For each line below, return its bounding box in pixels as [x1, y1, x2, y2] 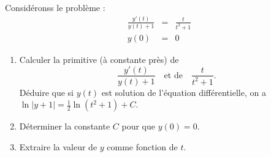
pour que [121, 120, 155, 133]
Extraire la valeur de [19, 140, 97, 153]
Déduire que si [19, 86, 74, 98]
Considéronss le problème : [5, 1, 105, 13]
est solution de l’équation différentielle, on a [101, 86, 266, 98]
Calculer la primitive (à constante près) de [19, 53, 179, 65]
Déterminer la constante [19, 120, 110, 133]
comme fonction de [107, 140, 178, 153]
